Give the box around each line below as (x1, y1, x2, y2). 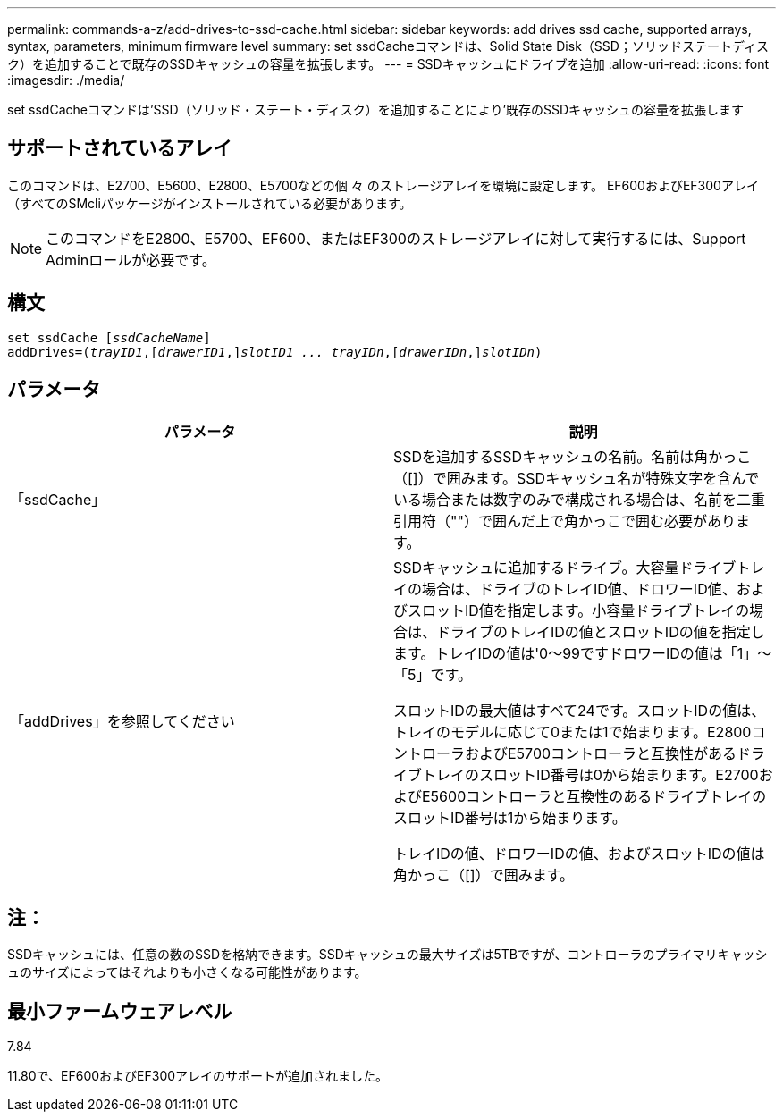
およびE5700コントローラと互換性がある (465, 744, 737, 762)
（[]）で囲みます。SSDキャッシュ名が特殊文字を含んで (393, 468, 760, 487)
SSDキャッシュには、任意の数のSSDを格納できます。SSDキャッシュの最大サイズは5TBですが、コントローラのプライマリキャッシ (7, 947, 768, 963)
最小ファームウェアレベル (7, 999, 232, 1022)
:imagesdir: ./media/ (7, 72, 125, 88)
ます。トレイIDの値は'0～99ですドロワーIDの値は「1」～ (393, 644, 772, 662)
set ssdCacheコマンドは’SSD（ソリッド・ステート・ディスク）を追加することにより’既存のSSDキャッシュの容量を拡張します (7, 102, 745, 117)
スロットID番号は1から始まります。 (393, 808, 627, 827)
